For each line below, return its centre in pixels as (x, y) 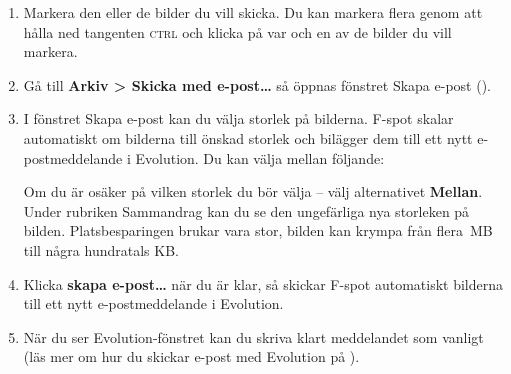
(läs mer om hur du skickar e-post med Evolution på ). (191, 356)
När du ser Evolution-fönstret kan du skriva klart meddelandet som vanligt (253, 336)
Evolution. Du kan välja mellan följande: (260, 157)
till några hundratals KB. (101, 249)
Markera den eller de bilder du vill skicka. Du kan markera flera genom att (253, 12)
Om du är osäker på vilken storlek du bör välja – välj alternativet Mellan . (253, 191)
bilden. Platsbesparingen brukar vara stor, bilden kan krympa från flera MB (258, 230)
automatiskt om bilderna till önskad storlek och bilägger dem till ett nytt (248, 137)
